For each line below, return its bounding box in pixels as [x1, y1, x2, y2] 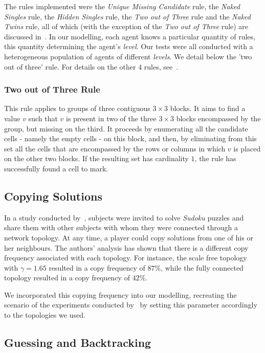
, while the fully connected [161, 262, 244, 273]
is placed [233, 143, 261, 153]
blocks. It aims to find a [170, 103, 246, 114]
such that [28, 113, 58, 123]
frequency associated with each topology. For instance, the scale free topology [4, 252, 247, 263]
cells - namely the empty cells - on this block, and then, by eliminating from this [4, 133, 257, 144]
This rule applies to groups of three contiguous [4, 103, 150, 114]
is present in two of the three [66, 113, 157, 123]
